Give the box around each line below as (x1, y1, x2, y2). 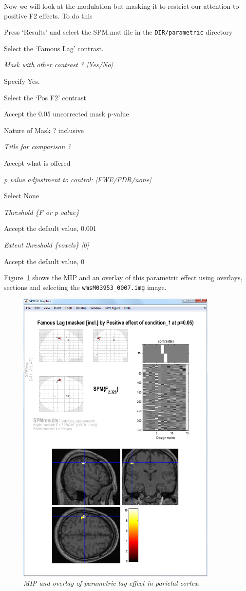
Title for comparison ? (4, 141, 71, 152)
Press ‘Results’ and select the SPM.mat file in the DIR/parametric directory (4, 27, 233, 37)
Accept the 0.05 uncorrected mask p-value (4, 109, 129, 119)
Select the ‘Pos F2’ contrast (4, 92, 86, 102)
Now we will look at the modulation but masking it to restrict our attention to (4, 1, 239, 11)
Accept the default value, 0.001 (4, 223, 96, 233)
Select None (4, 191, 39, 201)
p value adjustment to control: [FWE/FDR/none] (4, 174, 151, 184)
